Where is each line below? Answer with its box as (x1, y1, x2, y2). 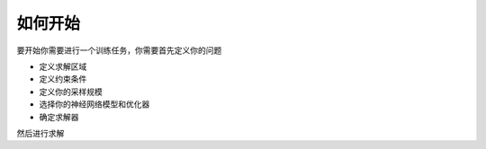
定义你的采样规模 (39, 86, 103, 97)
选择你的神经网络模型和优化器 (39, 99, 150, 110)
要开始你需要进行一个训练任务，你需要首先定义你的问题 (16, 45, 222, 56)
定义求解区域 (39, 61, 87, 72)
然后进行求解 (16, 127, 65, 138)
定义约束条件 (39, 74, 87, 84)
